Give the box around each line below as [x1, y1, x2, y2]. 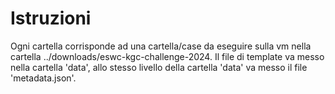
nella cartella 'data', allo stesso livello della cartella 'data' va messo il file [10, 61, 308, 73]
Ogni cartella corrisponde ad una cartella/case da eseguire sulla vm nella [10, 40, 312, 52]
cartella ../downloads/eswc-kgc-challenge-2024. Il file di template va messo [10, 50, 325, 62]
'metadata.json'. [10, 72, 77, 84]
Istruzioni [10, 7, 92, 30]
